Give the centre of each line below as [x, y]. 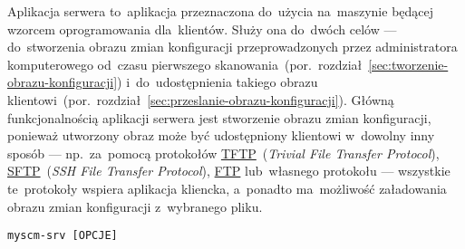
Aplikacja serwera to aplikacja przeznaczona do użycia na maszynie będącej [221, 11]
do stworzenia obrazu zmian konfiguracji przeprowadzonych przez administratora [232, 47]
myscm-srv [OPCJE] [63, 236]
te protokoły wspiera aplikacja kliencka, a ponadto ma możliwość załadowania [227, 188]
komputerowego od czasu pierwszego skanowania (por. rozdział [185, 64]
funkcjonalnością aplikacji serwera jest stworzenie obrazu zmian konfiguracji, [219, 117]
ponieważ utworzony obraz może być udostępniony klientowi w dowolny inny [221, 135]
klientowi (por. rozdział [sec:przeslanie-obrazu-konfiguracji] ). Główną [201, 99]
